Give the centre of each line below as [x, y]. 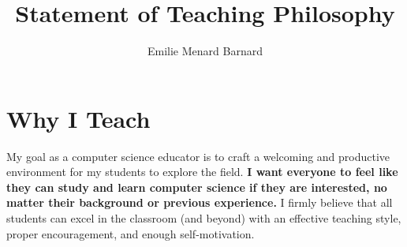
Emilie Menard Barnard [205, 51]
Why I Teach [78, 118]
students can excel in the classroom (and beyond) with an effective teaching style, [204, 218]
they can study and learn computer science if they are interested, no [197, 187]
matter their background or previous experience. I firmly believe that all [200, 202]
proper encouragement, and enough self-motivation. [131, 233]
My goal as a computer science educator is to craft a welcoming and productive [198, 156]
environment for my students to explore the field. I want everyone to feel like [202, 172]
